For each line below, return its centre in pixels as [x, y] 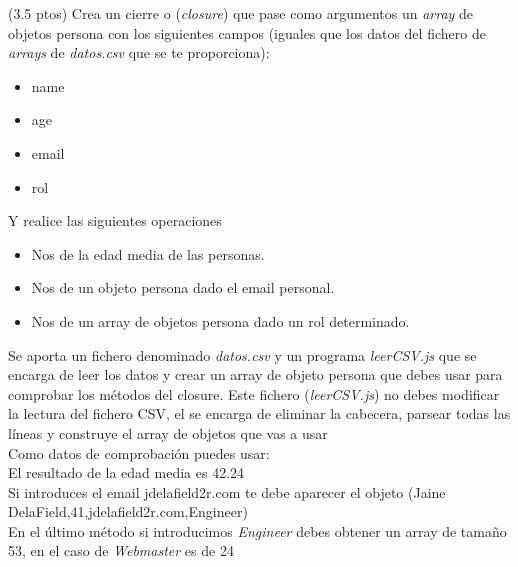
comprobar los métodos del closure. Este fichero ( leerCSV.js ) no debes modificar [254, 393]
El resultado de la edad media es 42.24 [126, 472]
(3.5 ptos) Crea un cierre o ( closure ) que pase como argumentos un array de [241, 13]
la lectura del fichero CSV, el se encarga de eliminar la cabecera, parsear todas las [259, 413]
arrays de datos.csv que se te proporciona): [139, 52]
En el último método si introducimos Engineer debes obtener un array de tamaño [257, 530]
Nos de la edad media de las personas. [148, 253]
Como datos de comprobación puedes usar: [139, 452]
